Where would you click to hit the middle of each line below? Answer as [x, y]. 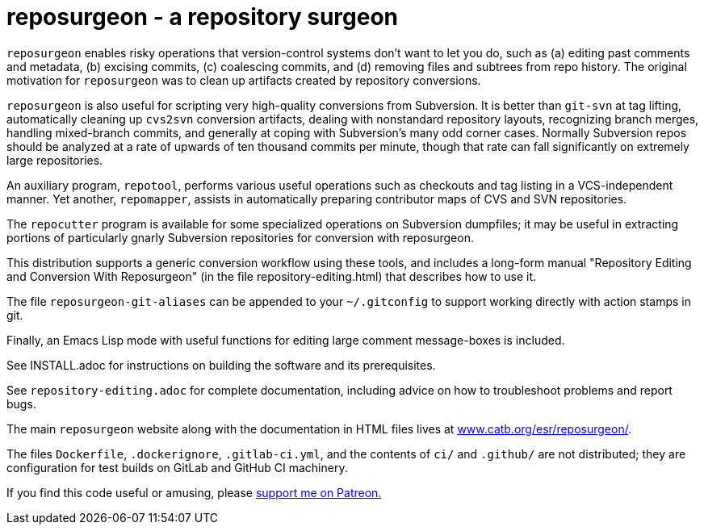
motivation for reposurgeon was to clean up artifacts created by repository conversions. [244, 80]
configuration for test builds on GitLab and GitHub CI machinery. [177, 467]
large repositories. [55, 160]
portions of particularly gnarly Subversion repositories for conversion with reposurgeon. [240, 237]
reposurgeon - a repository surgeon [203, 17]
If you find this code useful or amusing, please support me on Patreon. [194, 492]
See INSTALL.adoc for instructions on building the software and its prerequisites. [221, 365]
